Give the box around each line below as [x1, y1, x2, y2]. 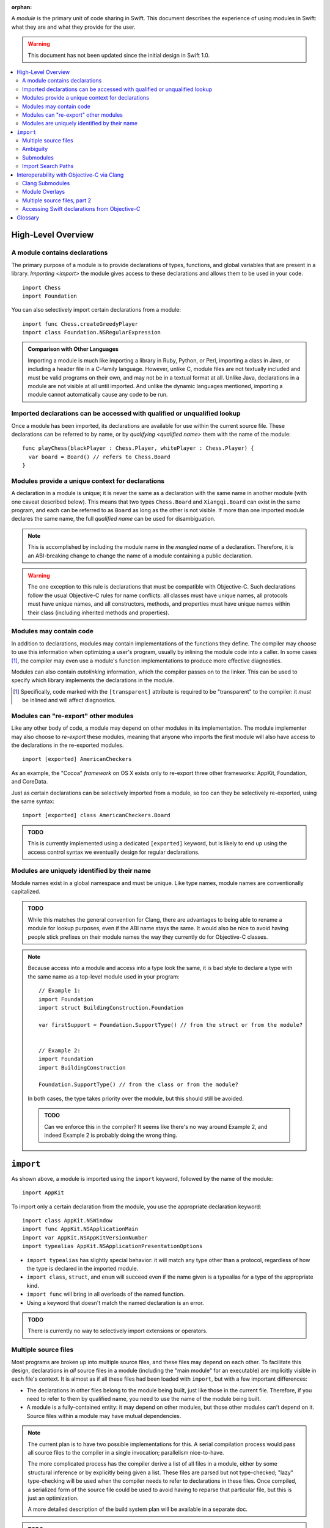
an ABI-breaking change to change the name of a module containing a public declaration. [28, 552, 253, 559]
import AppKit [22, 1189, 64, 1196]
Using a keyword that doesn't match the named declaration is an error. [26, 1299, 204, 1306]
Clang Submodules [22, 180, 70, 187]
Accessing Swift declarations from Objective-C [22, 205, 141, 213]
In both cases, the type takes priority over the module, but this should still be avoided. [28, 1095, 244, 1102]
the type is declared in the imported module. [26, 1265, 139, 1273]
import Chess [22, 284, 61, 291]
